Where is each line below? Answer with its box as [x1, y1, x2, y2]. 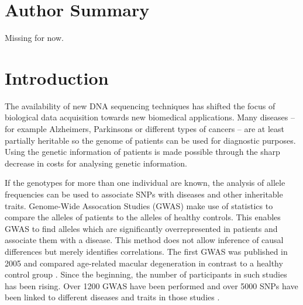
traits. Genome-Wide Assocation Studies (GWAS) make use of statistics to [5, 199, 273, 212]
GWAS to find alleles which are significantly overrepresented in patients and [5, 222, 278, 234]
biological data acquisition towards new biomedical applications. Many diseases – [5, 111, 295, 123]
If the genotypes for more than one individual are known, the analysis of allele [5, 176, 285, 189]
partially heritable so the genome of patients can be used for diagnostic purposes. [5, 134, 296, 146]
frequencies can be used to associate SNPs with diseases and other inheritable [5, 188, 283, 200]
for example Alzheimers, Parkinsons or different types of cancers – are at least [5, 123, 285, 135]
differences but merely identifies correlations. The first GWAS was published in [5, 245, 288, 257]
